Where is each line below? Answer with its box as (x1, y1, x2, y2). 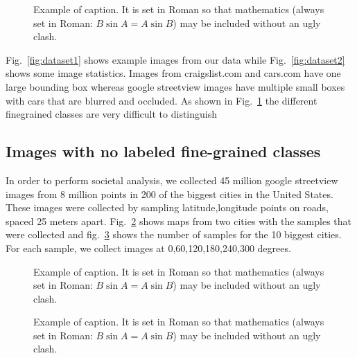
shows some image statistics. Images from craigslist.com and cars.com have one (6, 66, 341, 80)
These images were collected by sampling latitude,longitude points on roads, (6, 200, 329, 215)
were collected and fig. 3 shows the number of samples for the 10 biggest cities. (6, 227, 342, 242)
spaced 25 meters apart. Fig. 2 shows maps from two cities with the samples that (6, 213, 352, 228)
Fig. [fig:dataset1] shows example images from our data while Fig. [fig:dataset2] (6, 52, 345, 66)
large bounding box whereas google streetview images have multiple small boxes (6, 79, 345, 93)
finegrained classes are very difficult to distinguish (6, 107, 218, 121)
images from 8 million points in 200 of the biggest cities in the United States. (6, 186, 333, 201)
